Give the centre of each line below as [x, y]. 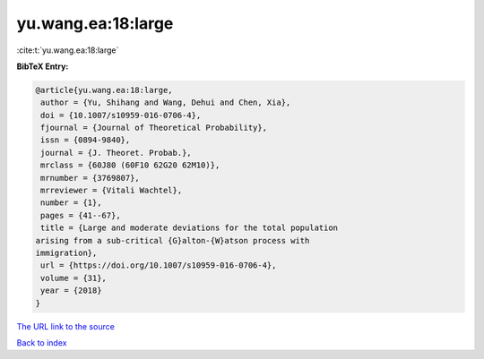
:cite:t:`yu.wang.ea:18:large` [68, 50]
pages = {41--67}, [81, 215]
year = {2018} [71, 291]
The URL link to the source [66, 326]
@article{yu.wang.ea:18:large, [104, 90]
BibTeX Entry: [43, 66]
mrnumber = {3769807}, [91, 178]
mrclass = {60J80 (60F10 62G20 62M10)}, [130, 165]
